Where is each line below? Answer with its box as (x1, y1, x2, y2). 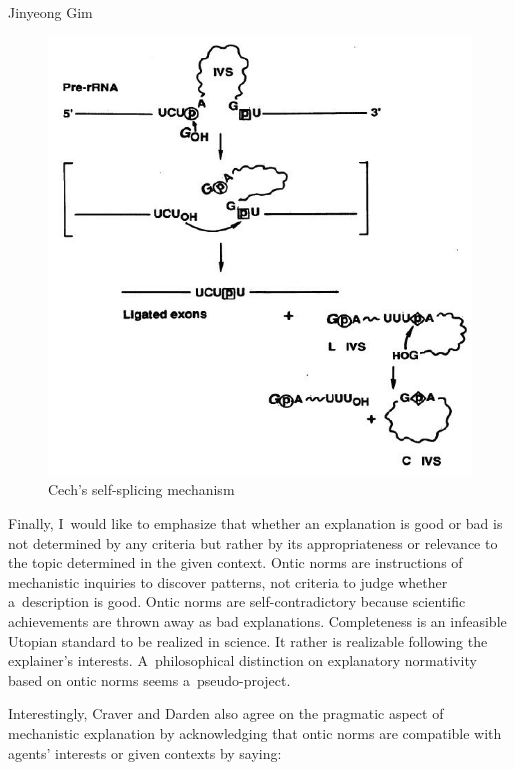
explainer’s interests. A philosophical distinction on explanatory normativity (8, 650, 477, 671)
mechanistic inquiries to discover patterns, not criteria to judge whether (8, 571, 448, 592)
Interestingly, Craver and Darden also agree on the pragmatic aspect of (8, 703, 444, 724)
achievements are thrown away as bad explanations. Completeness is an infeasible (8, 611, 507, 632)
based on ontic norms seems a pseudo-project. (8, 669, 291, 690)
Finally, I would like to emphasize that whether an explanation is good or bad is (8, 513, 503, 534)
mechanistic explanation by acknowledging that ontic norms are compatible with (8, 722, 502, 743)
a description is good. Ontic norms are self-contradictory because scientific (8, 591, 466, 612)
